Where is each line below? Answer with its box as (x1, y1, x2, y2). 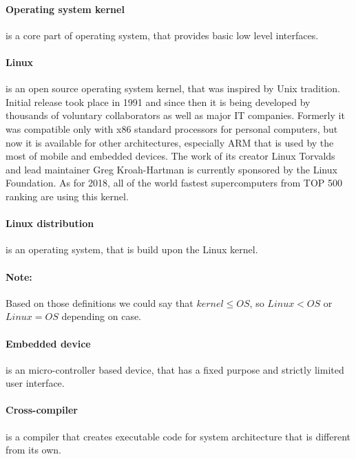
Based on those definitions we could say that (6, 295, 193, 310)
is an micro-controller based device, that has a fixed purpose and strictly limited (6, 362, 344, 376)
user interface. (6, 376, 65, 390)
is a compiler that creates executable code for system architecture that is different (6, 429, 351, 443)
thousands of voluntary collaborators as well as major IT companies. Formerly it (6, 108, 345, 122)
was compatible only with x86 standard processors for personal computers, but (6, 121, 338, 136)
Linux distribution (6, 216, 94, 231)
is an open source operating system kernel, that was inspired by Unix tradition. (6, 81, 341, 96)
